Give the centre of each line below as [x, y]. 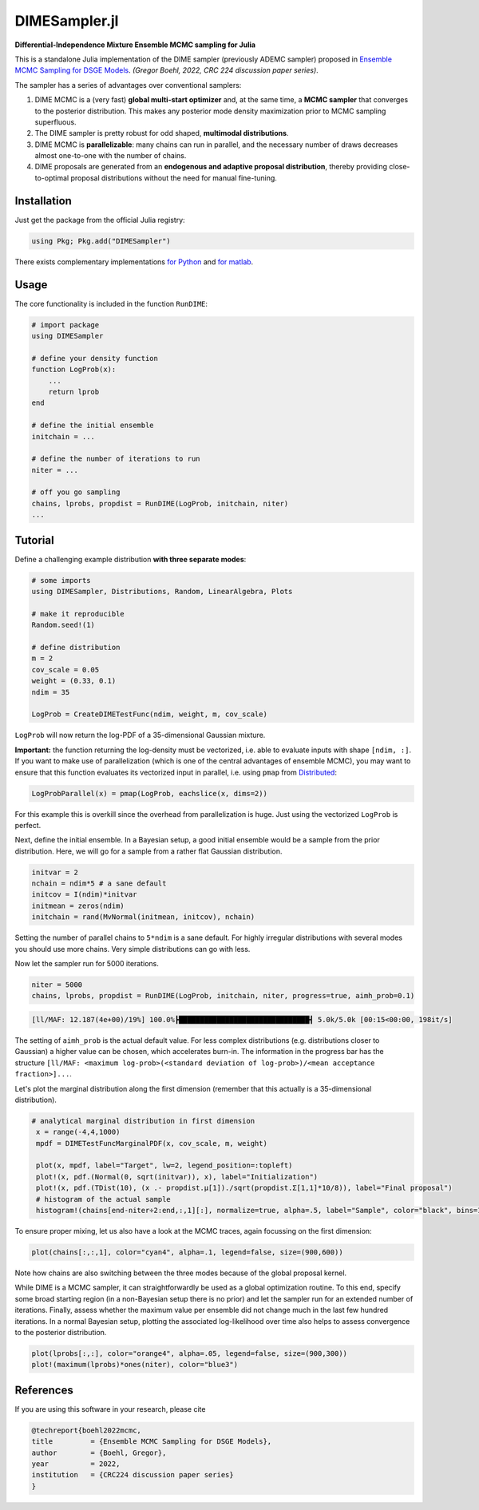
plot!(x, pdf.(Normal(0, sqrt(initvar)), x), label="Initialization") [177, 1177]
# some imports [61, 580]
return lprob [74, 392]
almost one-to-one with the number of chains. [111, 156]
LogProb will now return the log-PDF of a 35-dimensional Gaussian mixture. [140, 735]
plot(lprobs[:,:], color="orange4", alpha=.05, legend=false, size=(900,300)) [189, 1353]
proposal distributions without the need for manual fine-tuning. [174, 178]
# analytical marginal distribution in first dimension [143, 1121]
